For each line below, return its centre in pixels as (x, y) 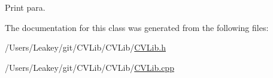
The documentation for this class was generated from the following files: (137, 27)
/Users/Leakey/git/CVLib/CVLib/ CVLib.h (85, 47)
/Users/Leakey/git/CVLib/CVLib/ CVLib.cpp (90, 67)
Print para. (25, 7)
